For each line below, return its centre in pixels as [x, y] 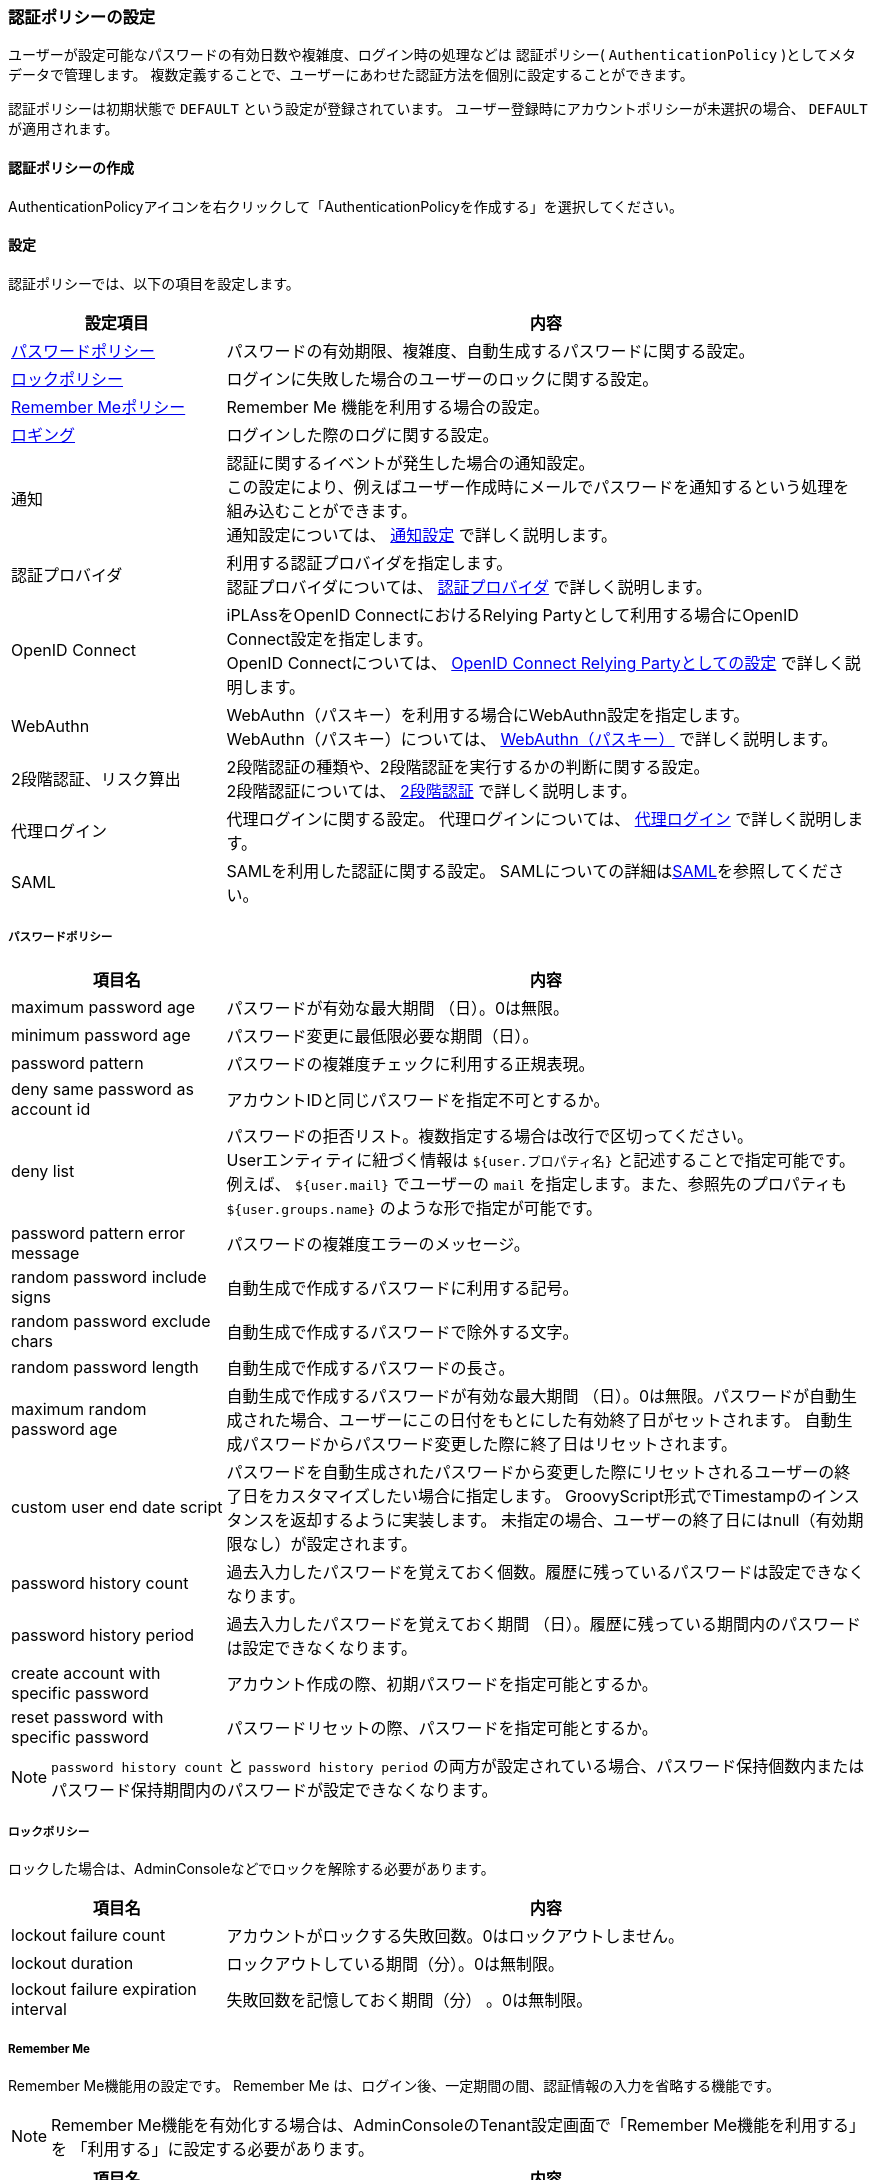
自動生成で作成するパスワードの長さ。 [370, 1367]
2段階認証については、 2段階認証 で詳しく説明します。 [431, 790]
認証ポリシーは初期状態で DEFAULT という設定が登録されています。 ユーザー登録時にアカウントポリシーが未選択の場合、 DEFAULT [438, 109]
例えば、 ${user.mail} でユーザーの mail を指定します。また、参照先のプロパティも [536, 1183]
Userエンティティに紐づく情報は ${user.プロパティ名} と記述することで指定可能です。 [541, 1159]
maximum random [79, 1408]
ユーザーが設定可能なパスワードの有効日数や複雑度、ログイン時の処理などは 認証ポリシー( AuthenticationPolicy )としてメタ [432, 55]
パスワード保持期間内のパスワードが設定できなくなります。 [274, 1789]
